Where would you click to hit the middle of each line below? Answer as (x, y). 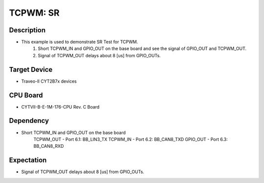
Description (27, 30)
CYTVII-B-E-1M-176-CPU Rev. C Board (60, 107)
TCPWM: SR (34, 13)
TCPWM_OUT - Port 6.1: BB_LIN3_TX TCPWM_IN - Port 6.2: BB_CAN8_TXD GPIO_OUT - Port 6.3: (131, 139)
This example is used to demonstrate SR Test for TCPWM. (80, 42)
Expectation (28, 160)
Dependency (29, 121)
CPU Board (26, 95)
